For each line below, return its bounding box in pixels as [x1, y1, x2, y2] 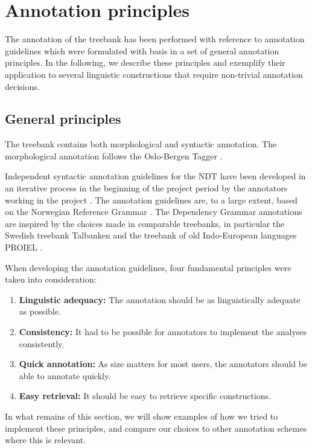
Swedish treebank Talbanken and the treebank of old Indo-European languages [5, 229, 297, 242]
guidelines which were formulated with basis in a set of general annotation [5, 44, 279, 57]
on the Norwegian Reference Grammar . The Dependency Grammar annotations [5, 205, 302, 218]
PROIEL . [5, 241, 43, 254]
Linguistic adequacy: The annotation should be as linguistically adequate [19, 293, 301, 306]
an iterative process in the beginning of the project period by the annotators [5, 182, 288, 194]
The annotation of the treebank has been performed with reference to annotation [5, 33, 305, 45]
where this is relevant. [5, 434, 86, 446]
